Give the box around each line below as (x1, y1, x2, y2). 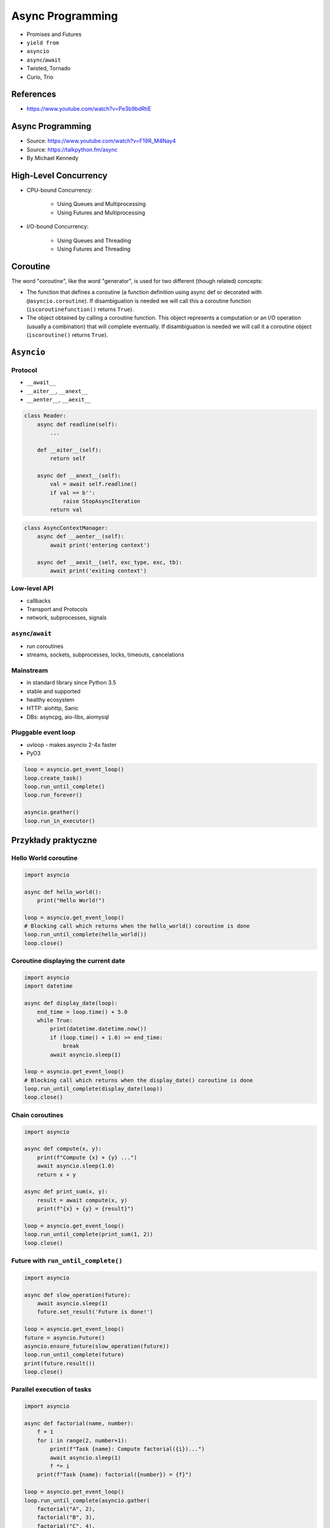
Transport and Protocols (26, 606, 88, 613)
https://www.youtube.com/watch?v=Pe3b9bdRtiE (26, 105, 152, 112)
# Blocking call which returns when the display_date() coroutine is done (24, 1076, 254, 1084)
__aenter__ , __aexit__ (26, 396, 92, 403)
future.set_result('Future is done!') (37, 1309, 153, 1315)
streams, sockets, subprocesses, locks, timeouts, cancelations (26, 651, 185, 658)
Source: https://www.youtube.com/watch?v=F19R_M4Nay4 (26, 138, 177, 145)
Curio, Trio (26, 73, 54, 81)
